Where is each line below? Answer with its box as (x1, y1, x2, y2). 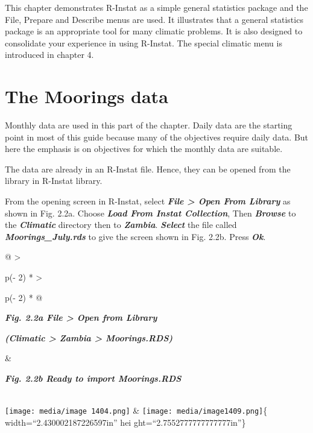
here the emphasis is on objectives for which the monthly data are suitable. (5, 142, 283, 155)
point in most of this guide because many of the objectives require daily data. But (5, 130, 309, 143)
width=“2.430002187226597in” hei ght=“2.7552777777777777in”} (5, 416, 246, 428)
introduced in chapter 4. (5, 48, 94, 61)
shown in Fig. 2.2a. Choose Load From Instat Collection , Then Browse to (5, 206, 296, 219)
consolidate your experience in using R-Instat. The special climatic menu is (5, 36, 282, 49)
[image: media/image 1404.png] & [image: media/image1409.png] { (5, 404, 268, 417)
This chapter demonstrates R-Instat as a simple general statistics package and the (5, 1, 308, 13)
